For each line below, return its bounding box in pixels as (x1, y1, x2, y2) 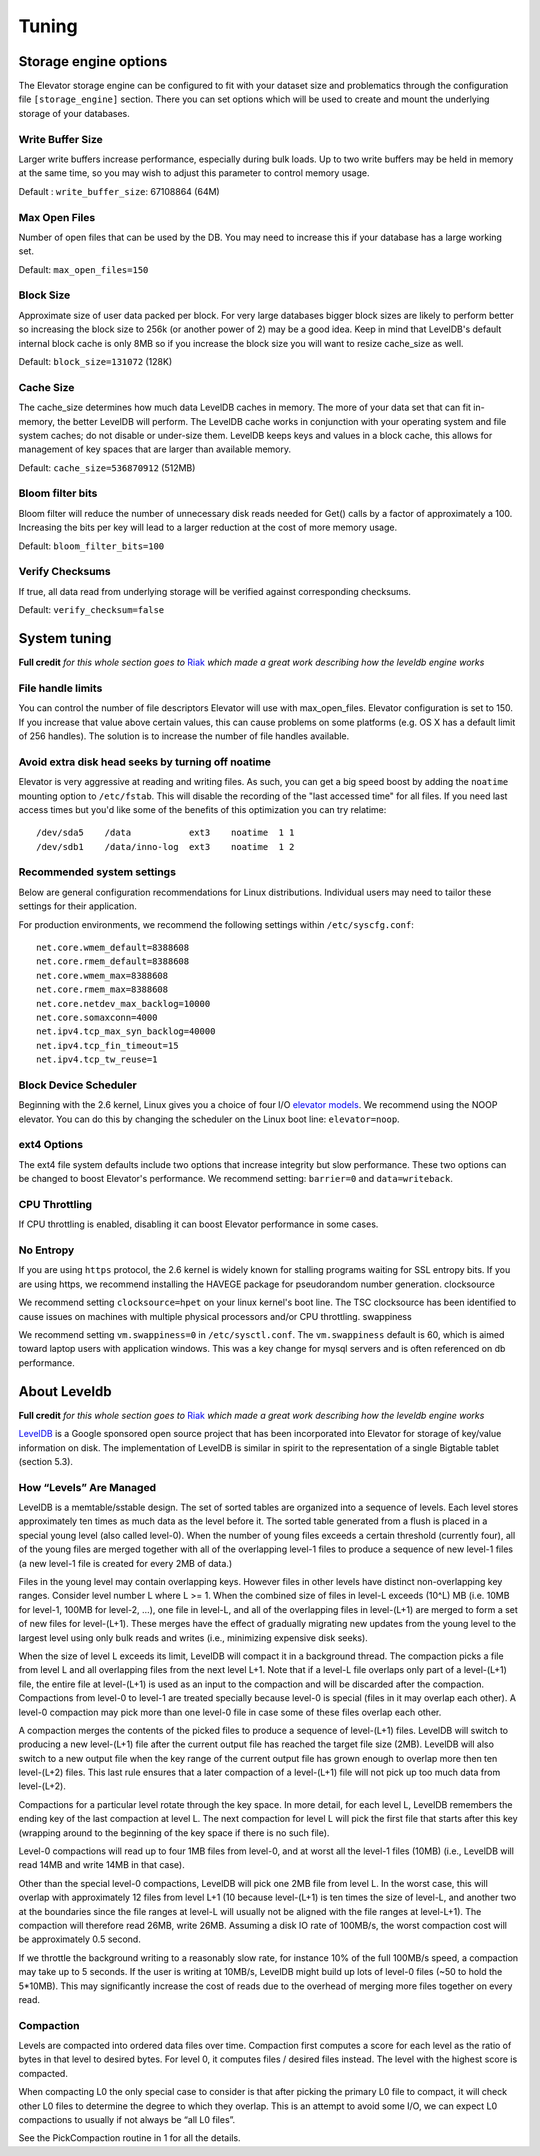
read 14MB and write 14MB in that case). (18, 1859, 185, 1871)
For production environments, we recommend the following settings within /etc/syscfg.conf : (18, 918, 414, 930)
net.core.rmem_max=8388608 (36, 984, 169, 995)
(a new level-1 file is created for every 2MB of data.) (18, 1557, 233, 1569)
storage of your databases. (18, 107, 130, 119)
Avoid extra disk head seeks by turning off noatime (18, 755, 272, 769)
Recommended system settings (18, 865, 177, 879)
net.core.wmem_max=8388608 (36, 970, 169, 981)
